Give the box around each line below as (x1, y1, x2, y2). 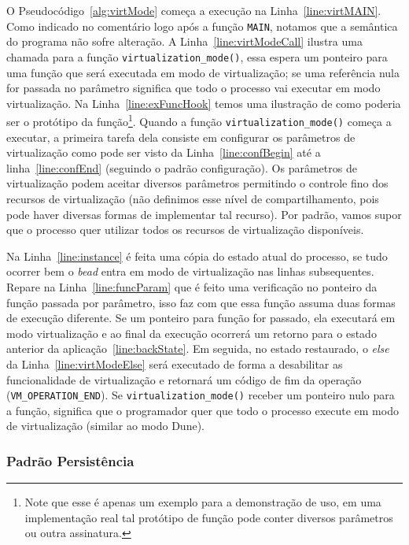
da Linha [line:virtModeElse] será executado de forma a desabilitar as (6, 355, 343, 372)
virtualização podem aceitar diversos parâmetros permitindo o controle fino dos (6, 175, 389, 191)
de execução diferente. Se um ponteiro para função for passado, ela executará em (6, 310, 396, 326)
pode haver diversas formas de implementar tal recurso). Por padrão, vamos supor (6, 206, 402, 222)
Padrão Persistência (6, 450, 134, 470)
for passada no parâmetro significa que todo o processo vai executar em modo (6, 80, 381, 96)
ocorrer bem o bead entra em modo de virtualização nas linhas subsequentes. (6, 263, 374, 280)
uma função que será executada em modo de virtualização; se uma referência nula (6, 64, 400, 80)
